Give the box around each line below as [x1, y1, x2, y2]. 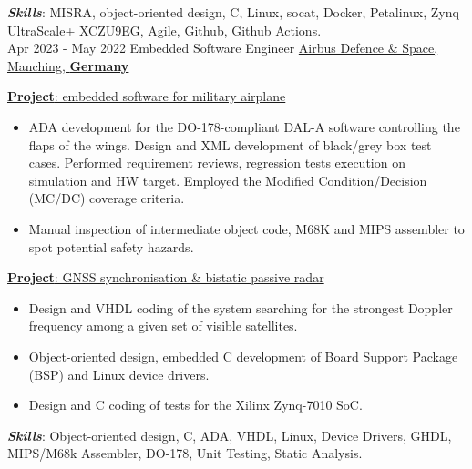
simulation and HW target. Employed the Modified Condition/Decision [28, 170, 427, 189]
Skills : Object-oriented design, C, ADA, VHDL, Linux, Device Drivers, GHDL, [7, 425, 452, 444]
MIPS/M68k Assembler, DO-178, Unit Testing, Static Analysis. [7, 444, 363, 463]
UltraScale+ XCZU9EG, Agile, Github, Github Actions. [7, 20, 322, 39]
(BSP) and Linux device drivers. [28, 364, 210, 383]
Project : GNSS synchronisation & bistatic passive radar [7, 268, 324, 287]
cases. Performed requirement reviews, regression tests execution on [28, 153, 405, 172]
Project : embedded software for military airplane [7, 87, 286, 106]
